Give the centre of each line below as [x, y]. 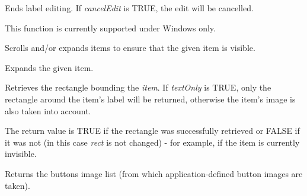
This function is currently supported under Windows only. [110, 28]
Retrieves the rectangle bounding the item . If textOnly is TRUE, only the [138, 87]
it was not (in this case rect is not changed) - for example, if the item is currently [152, 142]
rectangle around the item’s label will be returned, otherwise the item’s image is [150, 99]
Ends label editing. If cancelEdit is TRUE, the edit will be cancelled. [129, 8]
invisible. [21, 154]
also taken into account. [48, 110]
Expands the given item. [49, 67]
